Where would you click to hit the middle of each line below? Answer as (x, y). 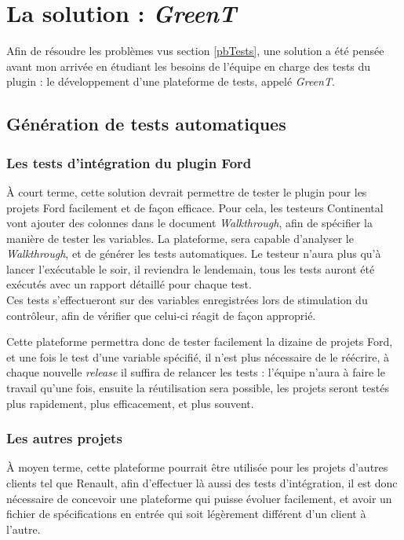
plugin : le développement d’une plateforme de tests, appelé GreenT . (171, 81)
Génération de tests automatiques (146, 124)
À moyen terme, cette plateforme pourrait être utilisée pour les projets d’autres (197, 467)
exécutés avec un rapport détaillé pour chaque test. (129, 284)
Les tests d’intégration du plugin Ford (129, 162)
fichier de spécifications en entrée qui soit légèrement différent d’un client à (186, 514)
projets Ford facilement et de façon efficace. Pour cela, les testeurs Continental (195, 207)
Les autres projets (64, 438)
